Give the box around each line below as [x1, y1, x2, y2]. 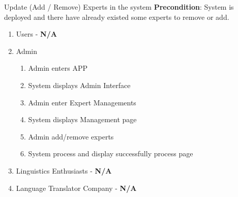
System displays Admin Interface [28, 79, 131, 90]
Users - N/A [16, 29, 57, 39]
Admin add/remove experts [28, 131, 114, 142]
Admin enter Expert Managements [28, 97, 136, 107]
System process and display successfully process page [28, 148, 193, 159]
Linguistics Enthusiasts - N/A [16, 165, 112, 176]
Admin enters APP [28, 63, 87, 73]
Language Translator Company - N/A [16, 182, 137, 193]
